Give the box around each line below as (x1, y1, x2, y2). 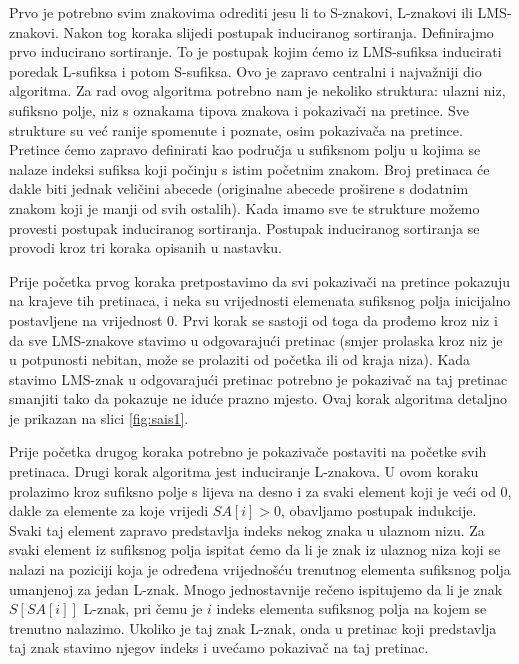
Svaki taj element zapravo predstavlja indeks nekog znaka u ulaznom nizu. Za (9, 519, 485, 540)
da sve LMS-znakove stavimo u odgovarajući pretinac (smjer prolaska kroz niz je (9, 329, 503, 350)
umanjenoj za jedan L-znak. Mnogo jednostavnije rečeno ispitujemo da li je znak (9, 578, 503, 599)
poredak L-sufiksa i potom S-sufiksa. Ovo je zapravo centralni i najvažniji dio (9, 60, 482, 81)
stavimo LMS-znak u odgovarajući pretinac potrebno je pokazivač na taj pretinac (9, 368, 508, 389)
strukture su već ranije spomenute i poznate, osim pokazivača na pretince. (9, 119, 463, 140)
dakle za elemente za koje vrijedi (9, 500, 209, 521)
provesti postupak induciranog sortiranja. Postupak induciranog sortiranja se (9, 217, 480, 238)
